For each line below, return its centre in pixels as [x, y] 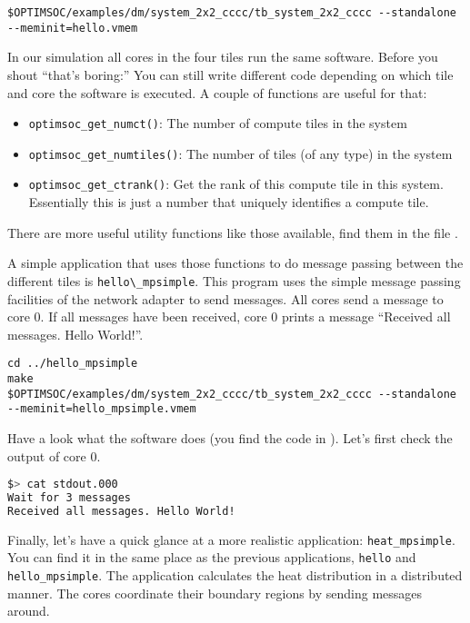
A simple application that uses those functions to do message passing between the [235, 263]
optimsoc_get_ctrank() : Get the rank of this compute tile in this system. [236, 184]
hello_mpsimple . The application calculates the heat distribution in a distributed [235, 575]
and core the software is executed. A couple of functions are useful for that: [217, 92]
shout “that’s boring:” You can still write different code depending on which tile [230, 74]
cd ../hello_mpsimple [73, 364]
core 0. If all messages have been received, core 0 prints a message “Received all [229, 316]
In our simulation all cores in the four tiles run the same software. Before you [223, 57]
